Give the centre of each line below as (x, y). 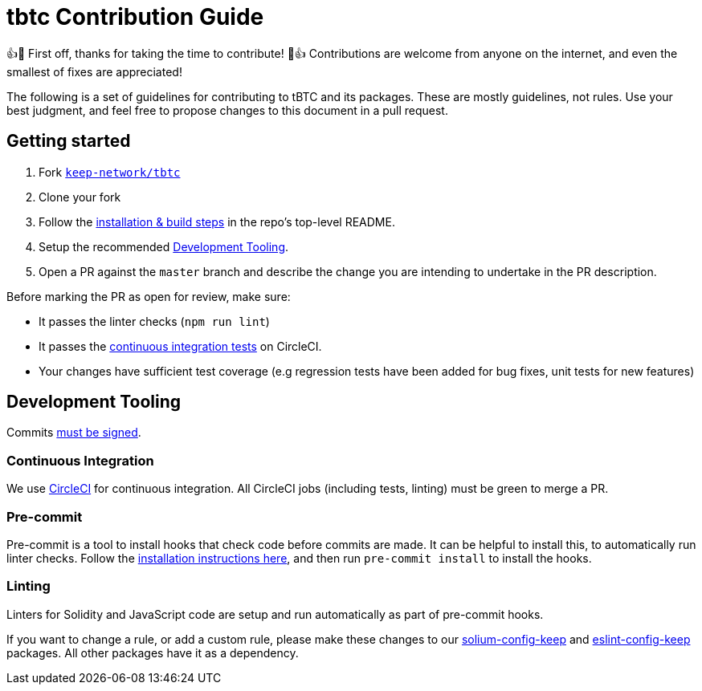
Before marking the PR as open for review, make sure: (149, 296)
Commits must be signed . (74, 433)
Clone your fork (80, 197)
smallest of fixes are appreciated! (94, 71)
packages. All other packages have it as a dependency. (153, 652)
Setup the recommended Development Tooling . (164, 246)
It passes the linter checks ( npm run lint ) (154, 321)
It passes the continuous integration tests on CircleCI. (180, 346)
